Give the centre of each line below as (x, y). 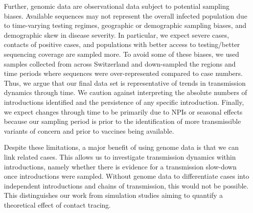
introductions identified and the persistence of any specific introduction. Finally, (124, 102)
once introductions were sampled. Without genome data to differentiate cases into (126, 176)
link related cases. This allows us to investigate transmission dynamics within (120, 156)
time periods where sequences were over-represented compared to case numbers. (123, 73)
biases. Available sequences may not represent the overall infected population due (126, 15)
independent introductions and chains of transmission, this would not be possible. (126, 185)
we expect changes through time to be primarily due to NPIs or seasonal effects (123, 111)
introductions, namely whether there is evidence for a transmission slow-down (120, 166)
